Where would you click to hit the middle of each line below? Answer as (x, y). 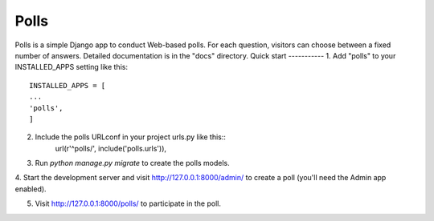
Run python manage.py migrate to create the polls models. (132, 163)
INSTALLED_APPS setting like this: (72, 67)
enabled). (31, 189)
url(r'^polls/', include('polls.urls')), (111, 148)
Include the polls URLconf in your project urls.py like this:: (131, 137)
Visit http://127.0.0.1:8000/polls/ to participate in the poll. (128, 203)
